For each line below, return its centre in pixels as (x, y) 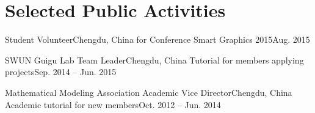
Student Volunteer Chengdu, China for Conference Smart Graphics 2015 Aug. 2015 (157, 39)
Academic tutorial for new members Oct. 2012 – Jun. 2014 (113, 104)
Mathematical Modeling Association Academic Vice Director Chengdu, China (149, 92)
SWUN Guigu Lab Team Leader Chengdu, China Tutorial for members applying (154, 60)
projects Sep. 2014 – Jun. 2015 (61, 72)
